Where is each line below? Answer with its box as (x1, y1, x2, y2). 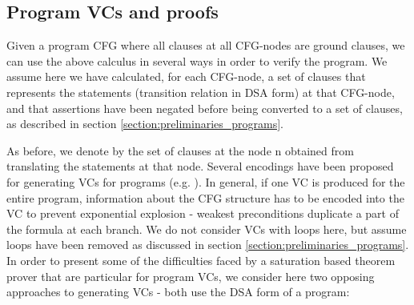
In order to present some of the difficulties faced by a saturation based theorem (6, 251, 396, 268)
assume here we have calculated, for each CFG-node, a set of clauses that (6, 68, 366, 85)
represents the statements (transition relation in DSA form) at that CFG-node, (6, 83, 395, 100)
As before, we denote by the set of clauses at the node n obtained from (6, 142, 354, 159)
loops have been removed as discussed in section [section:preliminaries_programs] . (6, 236, 409, 253)
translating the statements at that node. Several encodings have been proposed (6, 158, 394, 175)
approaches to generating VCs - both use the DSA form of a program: (6, 283, 350, 300)
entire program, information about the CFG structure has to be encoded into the (6, 189, 404, 206)
